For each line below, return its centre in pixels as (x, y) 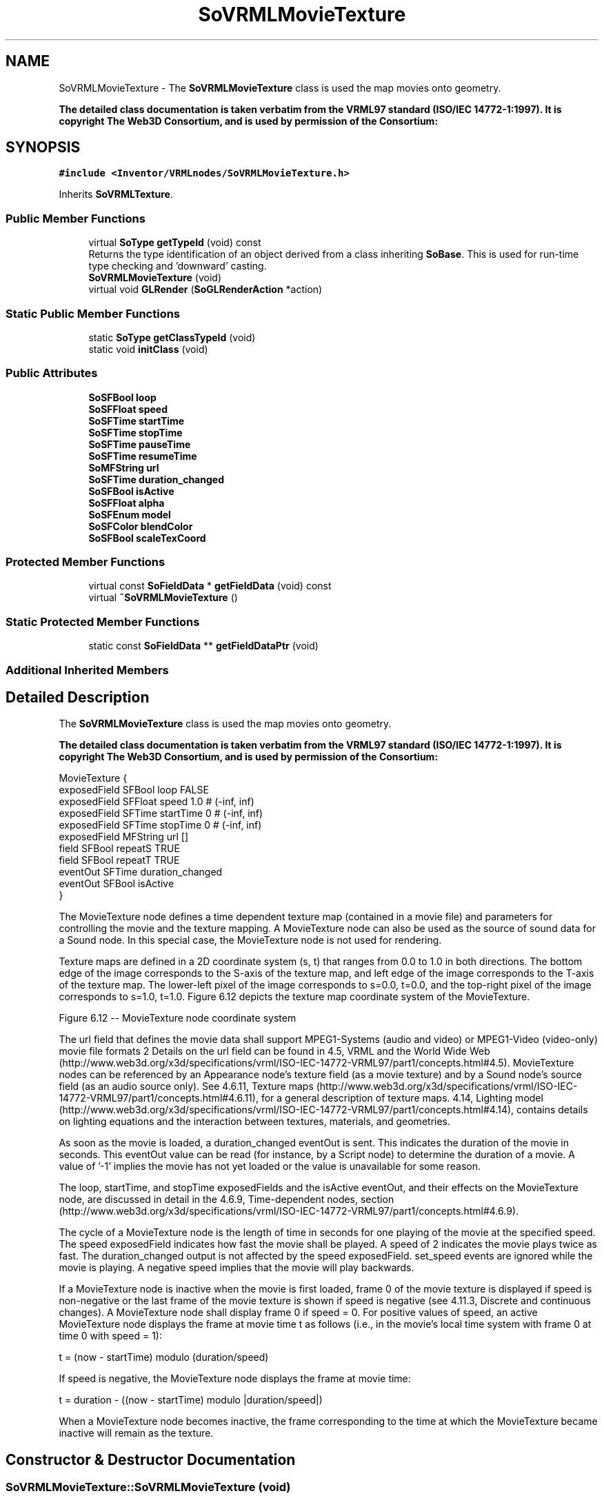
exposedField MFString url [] (124, 837)
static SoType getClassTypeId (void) (172, 337)
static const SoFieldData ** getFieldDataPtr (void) (203, 646)
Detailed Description (78, 697)
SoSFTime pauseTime (140, 444)
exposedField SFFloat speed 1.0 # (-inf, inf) (157, 802)
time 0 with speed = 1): (110, 1336)
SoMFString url (124, 467)
